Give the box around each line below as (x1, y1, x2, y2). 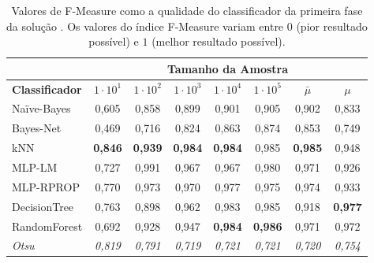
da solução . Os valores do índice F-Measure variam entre (6, 17, 284, 34)
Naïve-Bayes (12, 100, 71, 117)
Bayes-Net (12, 120, 62, 136)
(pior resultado (296, 17, 368, 34)
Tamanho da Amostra (167, 60, 289, 76)
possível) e (88, 33, 139, 50)
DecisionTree (12, 198, 74, 214)
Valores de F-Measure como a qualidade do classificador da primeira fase (11, 2, 363, 18)
